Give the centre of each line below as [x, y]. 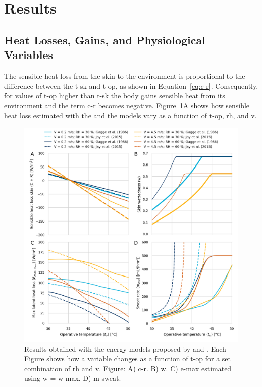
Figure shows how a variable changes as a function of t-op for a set [128, 358]
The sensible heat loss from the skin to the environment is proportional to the [125, 75]
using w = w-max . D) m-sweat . [73, 378]
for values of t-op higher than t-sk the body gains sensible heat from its [115, 96]
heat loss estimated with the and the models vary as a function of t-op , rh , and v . [130, 115]
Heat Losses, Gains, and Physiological [105, 40]
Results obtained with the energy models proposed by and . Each [125, 348]
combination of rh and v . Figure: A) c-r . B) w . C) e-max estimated [128, 368]
